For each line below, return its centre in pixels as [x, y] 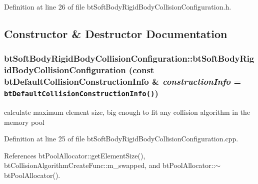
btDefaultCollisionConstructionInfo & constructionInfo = [123, 81]
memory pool [24, 122]
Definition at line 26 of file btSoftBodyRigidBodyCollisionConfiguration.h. [118, 7]
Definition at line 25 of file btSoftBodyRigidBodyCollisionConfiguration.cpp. [121, 139]
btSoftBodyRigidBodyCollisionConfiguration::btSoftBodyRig [129, 58]
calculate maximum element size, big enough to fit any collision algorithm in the [127, 112]
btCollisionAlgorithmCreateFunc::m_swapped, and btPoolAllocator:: [110, 165]
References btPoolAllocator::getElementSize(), [75, 155]
